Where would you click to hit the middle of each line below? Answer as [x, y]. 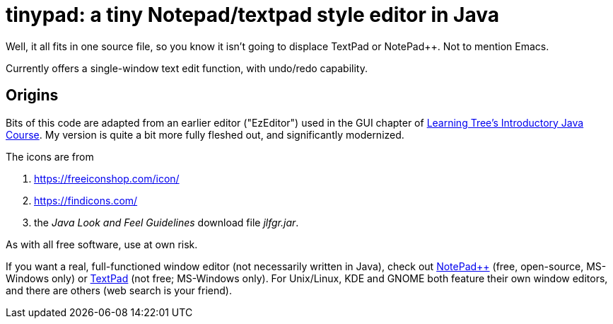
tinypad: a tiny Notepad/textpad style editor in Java [253, 15]
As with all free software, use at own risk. [102, 244]
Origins [32, 96]
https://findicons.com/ [86, 200]
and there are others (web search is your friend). [119, 290]
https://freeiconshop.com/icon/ [107, 178]
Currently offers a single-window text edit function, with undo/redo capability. [187, 68]
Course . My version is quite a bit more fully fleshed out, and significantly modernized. [205, 134]
